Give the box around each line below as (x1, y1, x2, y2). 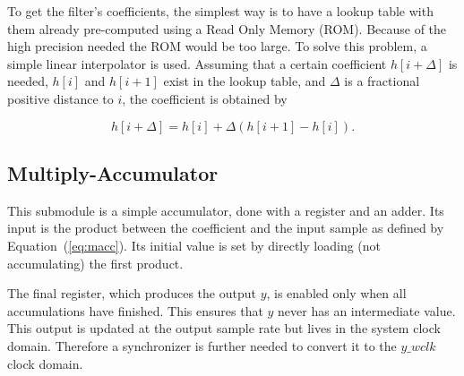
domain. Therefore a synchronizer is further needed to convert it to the (7, 336, 397, 355)
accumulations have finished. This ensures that (7, 301, 263, 320)
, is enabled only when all (266, 284, 407, 303)
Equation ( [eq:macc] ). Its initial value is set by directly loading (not (7, 235, 382, 254)
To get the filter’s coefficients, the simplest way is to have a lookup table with (7, 2, 434, 20)
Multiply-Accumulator (7, 158, 219, 186)
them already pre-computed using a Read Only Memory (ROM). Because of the (7, 19, 447, 38)
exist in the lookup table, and (163, 72, 326, 90)
